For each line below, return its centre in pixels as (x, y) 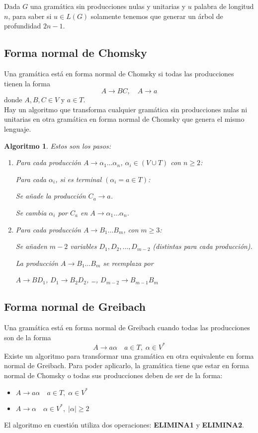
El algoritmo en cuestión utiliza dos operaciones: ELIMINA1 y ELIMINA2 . (124, 424)
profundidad (23, 26)
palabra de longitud (224, 6)
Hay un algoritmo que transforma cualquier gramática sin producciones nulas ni (126, 109)
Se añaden (31, 246)
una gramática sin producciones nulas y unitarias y (108, 6)
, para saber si (30, 16)
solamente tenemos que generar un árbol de (157, 16)
